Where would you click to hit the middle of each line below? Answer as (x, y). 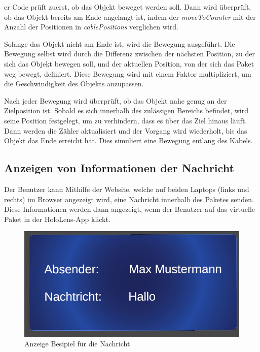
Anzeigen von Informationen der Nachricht (119, 168)
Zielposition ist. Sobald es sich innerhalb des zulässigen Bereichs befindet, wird (126, 110)
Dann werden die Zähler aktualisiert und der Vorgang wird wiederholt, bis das (126, 130)
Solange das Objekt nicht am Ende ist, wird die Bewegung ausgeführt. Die (120, 43)
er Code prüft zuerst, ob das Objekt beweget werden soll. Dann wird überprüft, (128, 7)
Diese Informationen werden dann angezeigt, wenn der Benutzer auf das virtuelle (130, 209)
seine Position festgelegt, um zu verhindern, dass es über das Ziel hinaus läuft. (126, 120)
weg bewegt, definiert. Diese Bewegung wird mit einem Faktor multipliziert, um (128, 73)
